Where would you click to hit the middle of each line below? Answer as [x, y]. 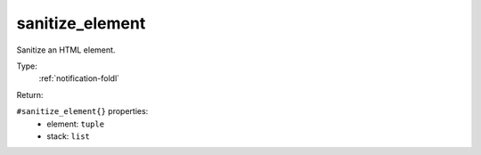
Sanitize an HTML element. [66, 50]
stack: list [69, 136]
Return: [30, 94]
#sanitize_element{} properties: [82, 111]
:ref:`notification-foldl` [79, 78]
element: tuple [76, 124]
